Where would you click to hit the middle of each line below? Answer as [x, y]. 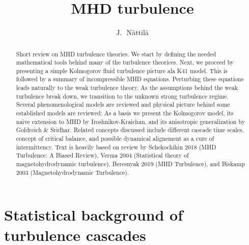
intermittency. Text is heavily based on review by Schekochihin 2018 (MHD [116, 147]
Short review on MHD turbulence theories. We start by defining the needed [116, 54]
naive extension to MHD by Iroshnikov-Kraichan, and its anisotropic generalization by [130, 121]
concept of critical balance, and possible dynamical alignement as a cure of [115, 139]
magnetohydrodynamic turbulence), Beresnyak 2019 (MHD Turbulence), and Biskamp [130, 164]
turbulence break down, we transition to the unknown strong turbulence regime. [122, 96]
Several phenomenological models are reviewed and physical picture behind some [123, 104]
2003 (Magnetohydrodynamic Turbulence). [73, 172]
